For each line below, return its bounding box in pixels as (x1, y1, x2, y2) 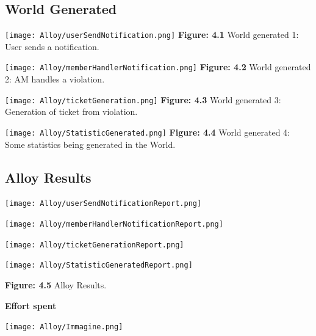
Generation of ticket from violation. (5, 105, 138, 118)
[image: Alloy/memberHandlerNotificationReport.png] (5, 220, 223, 229)
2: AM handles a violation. (5, 73, 105, 86)
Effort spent (5, 299, 57, 312)
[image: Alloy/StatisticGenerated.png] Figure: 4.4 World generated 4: (5, 125, 290, 138)
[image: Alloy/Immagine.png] (5, 323, 123, 332)
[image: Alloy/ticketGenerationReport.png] (5, 240, 184, 249)
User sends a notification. (5, 40, 99, 53)
